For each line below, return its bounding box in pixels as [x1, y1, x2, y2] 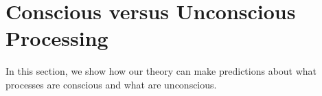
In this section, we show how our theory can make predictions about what [5, 64, 317, 78]
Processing [5, 24, 108, 52]
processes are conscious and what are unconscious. [5, 77, 217, 91]
